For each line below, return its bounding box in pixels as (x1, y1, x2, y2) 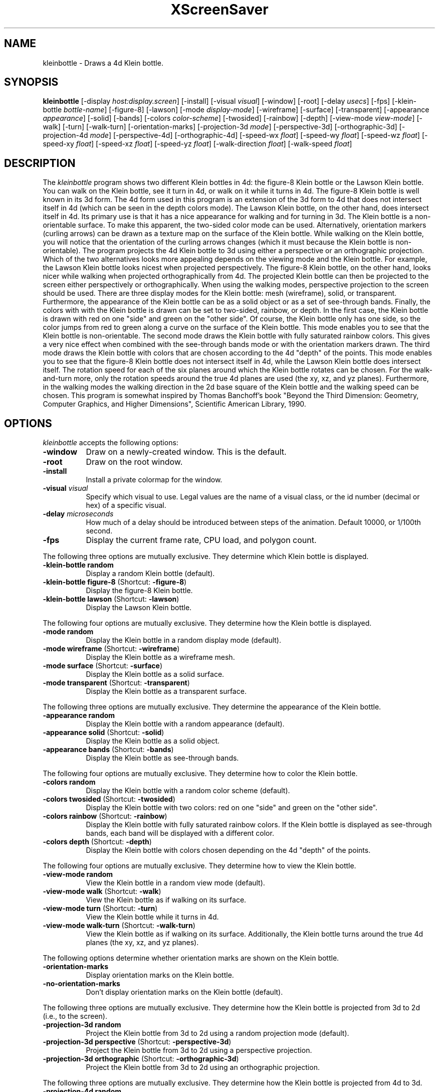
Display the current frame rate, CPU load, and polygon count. (86, 535, 317, 545)
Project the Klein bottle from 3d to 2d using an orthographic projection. (86, 1063, 320, 1072)
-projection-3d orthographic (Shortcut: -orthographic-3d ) (43, 1054, 239, 1063)
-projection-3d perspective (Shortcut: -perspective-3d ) (43, 1037, 232, 1046)
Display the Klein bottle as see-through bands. (86, 754, 239, 763)
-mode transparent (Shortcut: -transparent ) (43, 678, 190, 687)
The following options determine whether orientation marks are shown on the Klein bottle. (43, 954, 339, 963)
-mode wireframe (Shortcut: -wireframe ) (43, 644, 180, 653)
